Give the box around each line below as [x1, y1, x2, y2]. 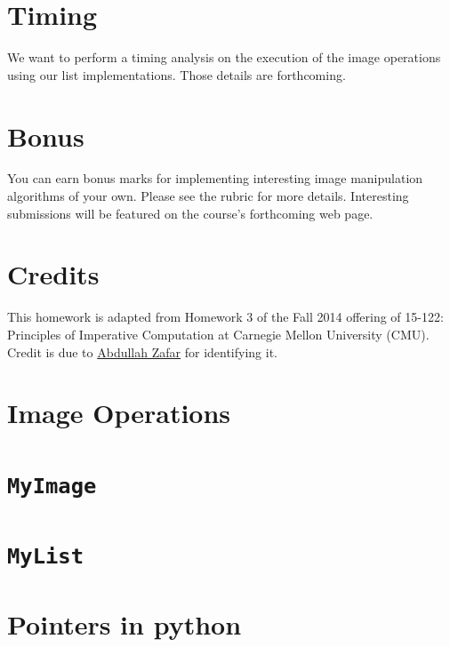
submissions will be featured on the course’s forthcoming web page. [7, 204, 374, 222]
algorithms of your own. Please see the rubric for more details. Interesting [7, 187, 409, 205]
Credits [7, 256, 100, 292]
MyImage [7, 473, 97, 499]
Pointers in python [7, 605, 242, 642]
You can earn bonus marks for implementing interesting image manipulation [7, 169, 423, 188]
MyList [7, 544, 84, 570]
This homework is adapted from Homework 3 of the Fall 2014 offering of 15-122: [7, 308, 444, 326]
